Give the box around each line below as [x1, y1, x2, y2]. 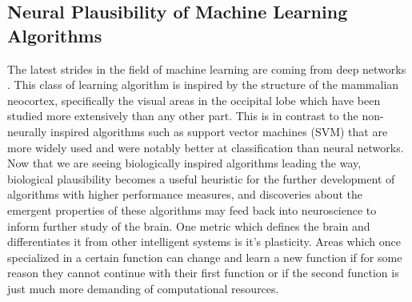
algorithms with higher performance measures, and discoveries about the [7, 186, 362, 203]
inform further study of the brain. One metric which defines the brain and [7, 217, 370, 234]
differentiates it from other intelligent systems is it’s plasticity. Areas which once [7, 233, 401, 250]
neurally [7, 123, 47, 139]
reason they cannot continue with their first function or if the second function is [7, 264, 399, 281]
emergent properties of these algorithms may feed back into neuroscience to [7, 201, 377, 218]
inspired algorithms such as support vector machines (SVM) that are [50, 123, 388, 139]
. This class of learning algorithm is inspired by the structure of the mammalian [7, 76, 399, 93]
